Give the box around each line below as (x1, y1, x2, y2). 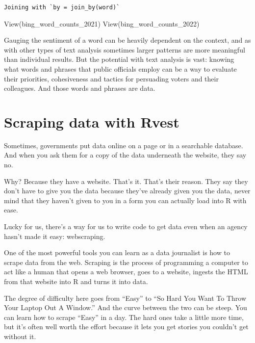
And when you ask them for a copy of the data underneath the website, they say (4, 150, 247, 160)
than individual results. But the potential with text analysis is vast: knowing (4, 54, 234, 64)
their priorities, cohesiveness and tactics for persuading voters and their (4, 73, 219, 83)
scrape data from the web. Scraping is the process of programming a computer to (4, 257, 248, 267)
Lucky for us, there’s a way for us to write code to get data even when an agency (4, 221, 248, 232)
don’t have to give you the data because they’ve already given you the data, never (4, 185, 251, 196)
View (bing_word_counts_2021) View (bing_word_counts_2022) (4, 18, 200, 28)
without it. (4, 331, 36, 341)
